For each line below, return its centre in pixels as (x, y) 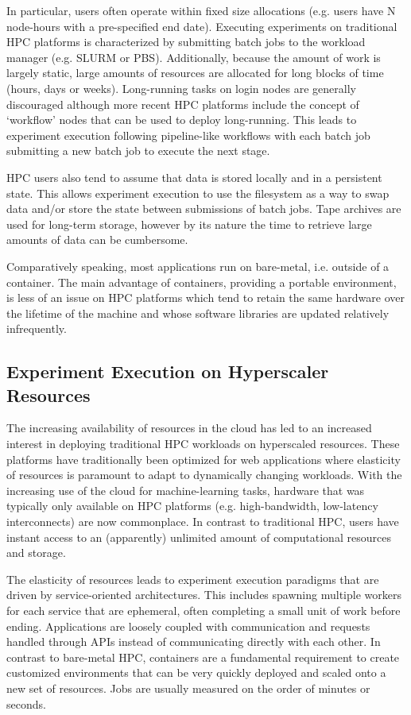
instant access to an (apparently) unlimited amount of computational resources (199, 537)
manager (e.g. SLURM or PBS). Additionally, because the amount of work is (194, 57)
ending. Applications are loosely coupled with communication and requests (188, 626)
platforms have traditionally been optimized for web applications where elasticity (204, 459)
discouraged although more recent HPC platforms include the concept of (183, 104)
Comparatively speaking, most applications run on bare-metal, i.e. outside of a (198, 266)
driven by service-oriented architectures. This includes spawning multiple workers (204, 595)
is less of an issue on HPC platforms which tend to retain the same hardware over (205, 298)
